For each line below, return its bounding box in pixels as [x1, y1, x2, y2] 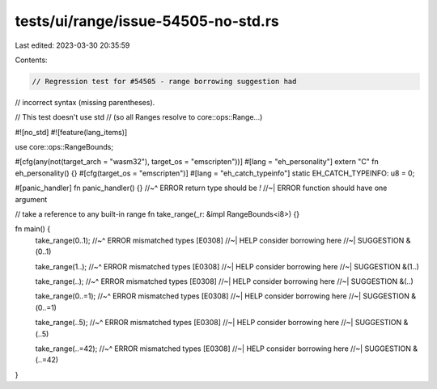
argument [15, 194, 48, 204]
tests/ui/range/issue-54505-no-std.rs [15, 12, 279, 30]
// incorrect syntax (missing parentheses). [15, 97, 155, 107]
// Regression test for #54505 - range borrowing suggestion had [32, 77, 297, 86]
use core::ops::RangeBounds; [15, 142, 113, 152]
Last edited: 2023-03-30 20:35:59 [15, 40, 130, 50]
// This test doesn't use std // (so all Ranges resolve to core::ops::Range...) [15, 112, 263, 122]
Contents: [15, 55, 48, 65]
